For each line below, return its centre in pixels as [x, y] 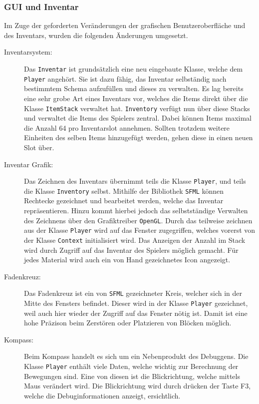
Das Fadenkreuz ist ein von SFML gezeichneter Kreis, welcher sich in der [133, 293]
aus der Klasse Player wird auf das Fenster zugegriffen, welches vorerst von [140, 230]
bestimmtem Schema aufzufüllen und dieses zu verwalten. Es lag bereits [134, 88]
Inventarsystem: [28, 52]
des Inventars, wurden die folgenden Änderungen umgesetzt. [96, 35]
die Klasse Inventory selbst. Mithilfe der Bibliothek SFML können [124, 190]
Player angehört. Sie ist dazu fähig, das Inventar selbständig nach [125, 78]
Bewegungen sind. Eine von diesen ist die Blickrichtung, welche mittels [132, 376]
